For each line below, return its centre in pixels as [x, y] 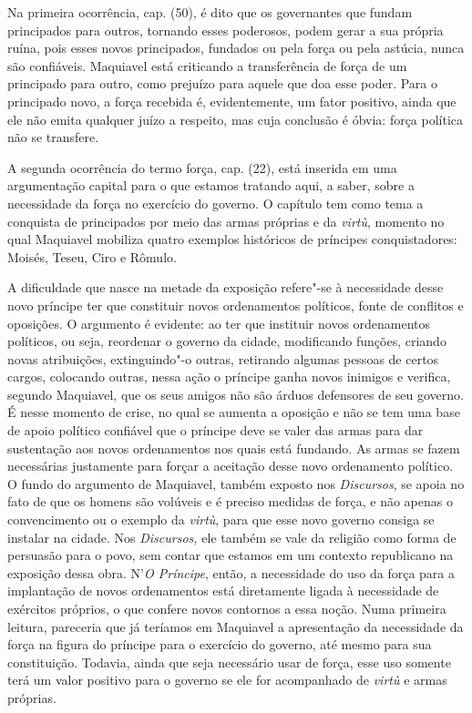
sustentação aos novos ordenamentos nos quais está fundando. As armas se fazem [234, 448]
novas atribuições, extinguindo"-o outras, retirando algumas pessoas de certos [223, 358]
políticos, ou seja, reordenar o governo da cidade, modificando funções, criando [227, 341]
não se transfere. [53, 137]
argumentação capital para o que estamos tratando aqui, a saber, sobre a [211, 185]
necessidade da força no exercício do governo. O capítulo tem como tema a [215, 203]
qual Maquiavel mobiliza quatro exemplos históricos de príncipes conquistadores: [232, 239]
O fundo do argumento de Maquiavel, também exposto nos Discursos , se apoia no [236, 483]
